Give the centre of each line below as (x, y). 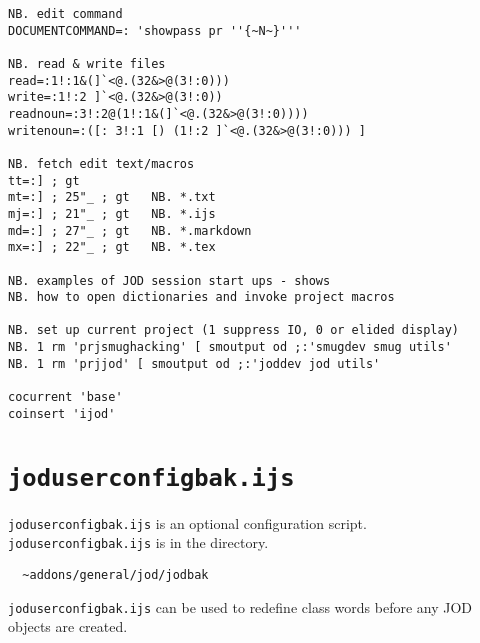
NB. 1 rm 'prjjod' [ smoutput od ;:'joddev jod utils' (194, 363)
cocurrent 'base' (65, 397)
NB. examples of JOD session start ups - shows (169, 280)
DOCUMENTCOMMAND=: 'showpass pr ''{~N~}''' (155, 30)
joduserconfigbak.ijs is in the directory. (138, 542)
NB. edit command (65, 14)
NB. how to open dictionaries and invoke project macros (201, 297)
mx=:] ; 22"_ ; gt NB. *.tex (112, 247)
